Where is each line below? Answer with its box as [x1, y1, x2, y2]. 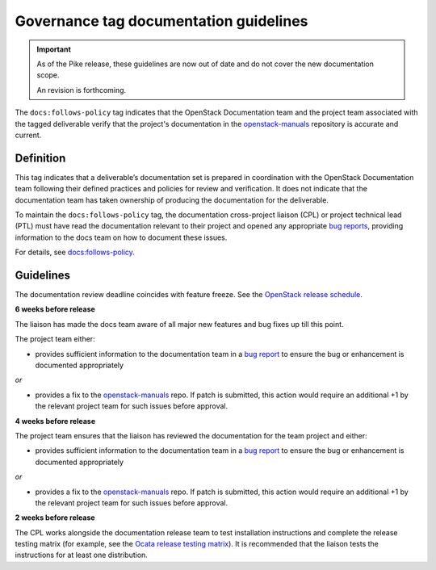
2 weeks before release [15, 513, 96, 522]
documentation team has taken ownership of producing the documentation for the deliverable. [15, 195, 329, 205]
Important [36, 44, 72, 54]
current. [15, 130, 42, 140]
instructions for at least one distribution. [15, 550, 149, 560]
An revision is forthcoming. [36, 85, 127, 94]
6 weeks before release [15, 304, 96, 314]
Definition [15, 151, 66, 165]
